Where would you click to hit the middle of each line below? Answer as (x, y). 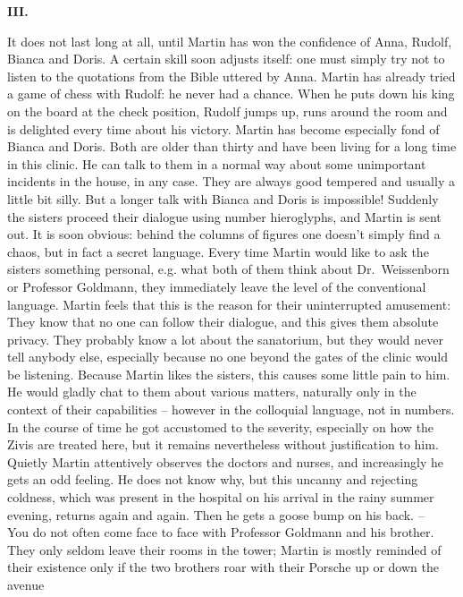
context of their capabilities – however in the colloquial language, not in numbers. (231, 409)
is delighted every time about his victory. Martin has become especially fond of (223, 128)
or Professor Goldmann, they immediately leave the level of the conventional (217, 286)
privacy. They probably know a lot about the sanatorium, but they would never (225, 339)
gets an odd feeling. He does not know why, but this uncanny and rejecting (213, 479)
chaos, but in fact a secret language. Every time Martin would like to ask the (218, 251)
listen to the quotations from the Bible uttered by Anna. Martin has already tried (231, 76)
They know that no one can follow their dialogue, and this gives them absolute (223, 322)
